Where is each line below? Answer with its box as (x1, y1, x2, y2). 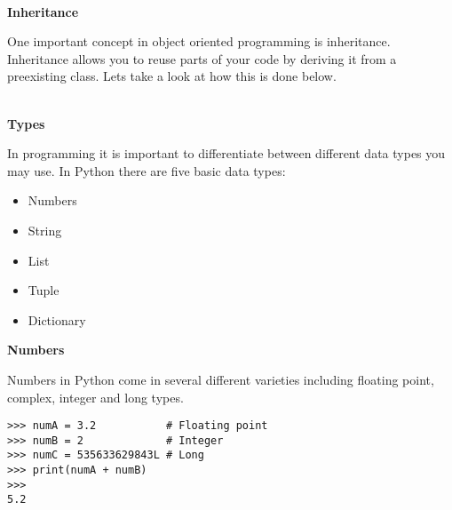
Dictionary (28, 310, 86, 329)
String (28, 220, 62, 239)
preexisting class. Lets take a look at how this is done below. (7, 67, 337, 85)
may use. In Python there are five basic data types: (7, 161, 286, 179)
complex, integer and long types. (7, 387, 184, 406)
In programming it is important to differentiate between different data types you (7, 144, 446, 163)
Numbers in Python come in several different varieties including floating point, (7, 370, 434, 388)
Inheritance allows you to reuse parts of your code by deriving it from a (7, 49, 397, 68)
